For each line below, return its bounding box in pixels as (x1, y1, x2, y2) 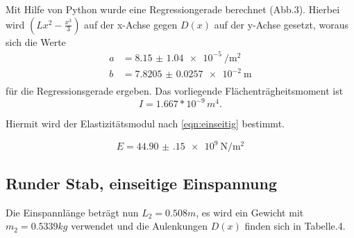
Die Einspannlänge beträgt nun (6, 205, 139, 219)
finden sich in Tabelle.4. (244, 219, 346, 233)
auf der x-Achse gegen (84, 17, 178, 31)
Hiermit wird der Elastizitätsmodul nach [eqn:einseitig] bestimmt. (6, 116, 285, 131)
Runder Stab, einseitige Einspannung (6, 172, 277, 193)
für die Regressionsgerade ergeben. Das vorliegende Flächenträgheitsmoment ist (6, 84, 344, 98)
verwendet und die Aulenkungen (71, 219, 208, 233)
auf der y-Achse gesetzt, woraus (214, 17, 348, 31)
